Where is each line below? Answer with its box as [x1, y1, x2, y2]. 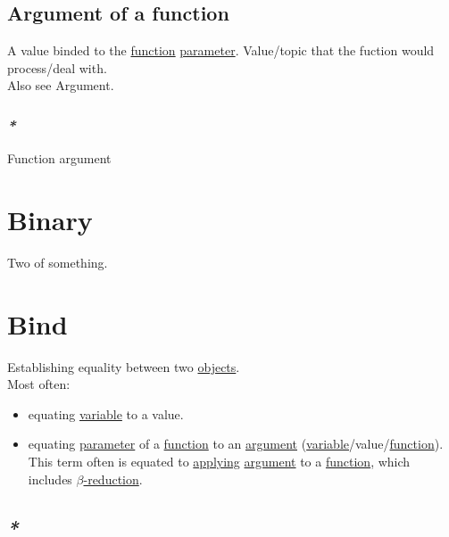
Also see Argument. [7, 76, 114, 95]
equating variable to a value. [28, 404, 184, 423]
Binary [7, 201, 93, 237]
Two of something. [7, 252, 108, 271]
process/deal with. [7, 58, 107, 77]
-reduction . [83, 469, 143, 488]
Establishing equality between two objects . [7, 357, 240, 376]
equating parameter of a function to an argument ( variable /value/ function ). [28, 434, 444, 453]
